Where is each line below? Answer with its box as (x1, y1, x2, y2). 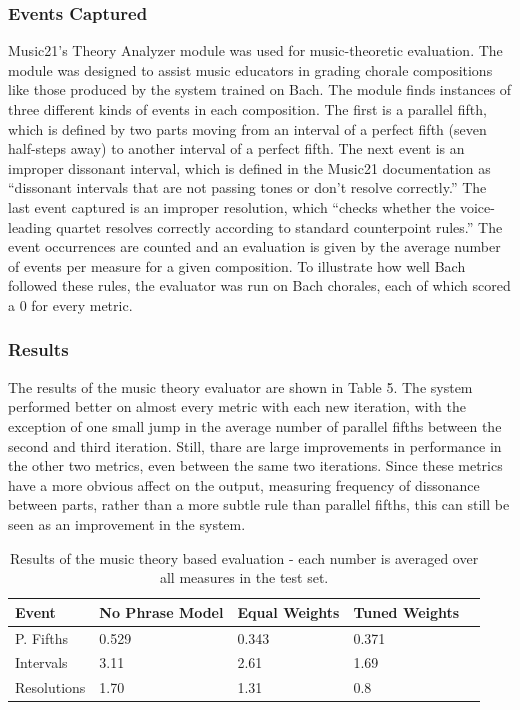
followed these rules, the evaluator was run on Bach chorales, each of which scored (8, 275, 511, 296)
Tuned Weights (353, 601, 460, 622)
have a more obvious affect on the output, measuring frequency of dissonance (8, 474, 480, 495)
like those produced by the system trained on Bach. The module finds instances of (8, 79, 512, 100)
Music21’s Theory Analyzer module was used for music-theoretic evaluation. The (8, 40, 503, 61)
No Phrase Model (99, 601, 224, 622)
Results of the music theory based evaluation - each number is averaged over (10, 547, 479, 568)
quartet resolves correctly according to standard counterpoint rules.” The (56, 216, 503, 237)
